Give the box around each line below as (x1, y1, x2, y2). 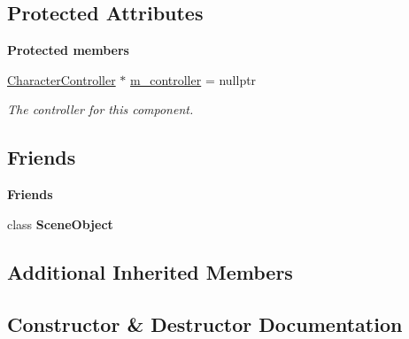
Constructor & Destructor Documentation (7, 310, 403, 337)
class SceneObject (7, 214, 113, 233)
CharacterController (7, 70, 116, 89)
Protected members (7, 41, 129, 59)
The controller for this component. (7, 100, 194, 119)
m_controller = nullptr (130, 70, 257, 89)
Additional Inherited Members (7, 258, 293, 285)
